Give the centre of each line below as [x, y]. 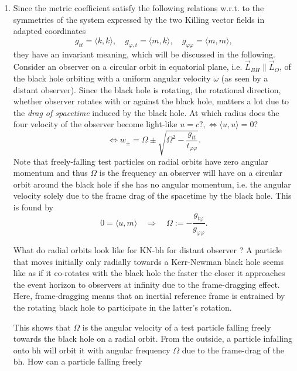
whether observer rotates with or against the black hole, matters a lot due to [151, 101]
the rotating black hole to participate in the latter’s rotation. [122, 307]
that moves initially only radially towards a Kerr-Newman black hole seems [148, 261]
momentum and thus [50, 173]
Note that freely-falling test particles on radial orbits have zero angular [141, 161]
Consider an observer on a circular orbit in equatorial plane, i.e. [128, 67]
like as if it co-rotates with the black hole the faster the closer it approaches [149, 273]
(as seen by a [245, 78]
